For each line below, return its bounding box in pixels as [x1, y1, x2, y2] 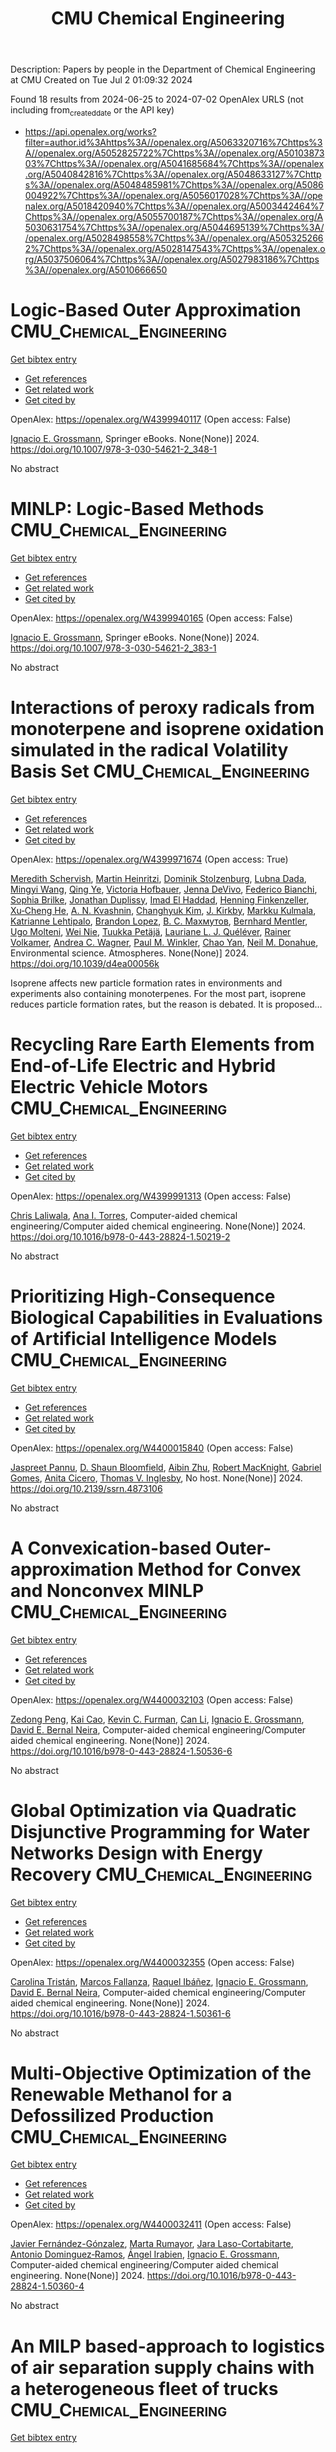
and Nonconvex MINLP [10, 1579, 205, 1602]
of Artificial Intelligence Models [10, 1327, 278, 1350]
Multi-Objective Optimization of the [10, 2062, 312, 2084]
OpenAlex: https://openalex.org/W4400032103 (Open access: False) [10, 1693, 294, 1706]
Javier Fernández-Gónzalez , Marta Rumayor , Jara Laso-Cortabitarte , [10, 2238, 294, 2250]
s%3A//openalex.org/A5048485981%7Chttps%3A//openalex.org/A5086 [24, 178, 324, 191]
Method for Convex [137, 1558, 302, 1581]
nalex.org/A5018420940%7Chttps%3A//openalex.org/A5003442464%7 [24, 200, 325, 212]
